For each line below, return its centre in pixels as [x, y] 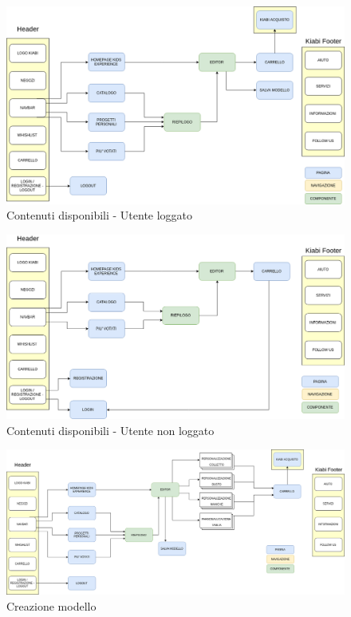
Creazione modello [51, 605]
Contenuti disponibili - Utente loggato [100, 215]
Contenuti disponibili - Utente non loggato [110, 430]
